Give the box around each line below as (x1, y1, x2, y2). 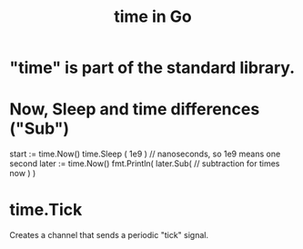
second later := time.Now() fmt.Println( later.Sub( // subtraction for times (9, 158, 280, 169)
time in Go (113, 6, 193, 27)
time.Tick (9, 200, 83, 220)
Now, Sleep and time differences (9, 99, 260, 120)
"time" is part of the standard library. (9, 57, 296, 78)
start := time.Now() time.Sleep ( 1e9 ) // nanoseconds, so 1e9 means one (9, 148, 281, 160)
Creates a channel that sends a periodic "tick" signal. (9, 230, 209, 241)
